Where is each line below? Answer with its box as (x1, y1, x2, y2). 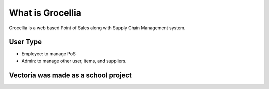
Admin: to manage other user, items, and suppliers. (21, 58, 127, 64)
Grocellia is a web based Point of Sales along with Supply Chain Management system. (9, 25, 186, 31)
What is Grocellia (9, 7, 82, 18)
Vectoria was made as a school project (9, 71, 132, 79)
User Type (9, 38, 42, 46)
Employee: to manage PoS (21, 51, 76, 57)
